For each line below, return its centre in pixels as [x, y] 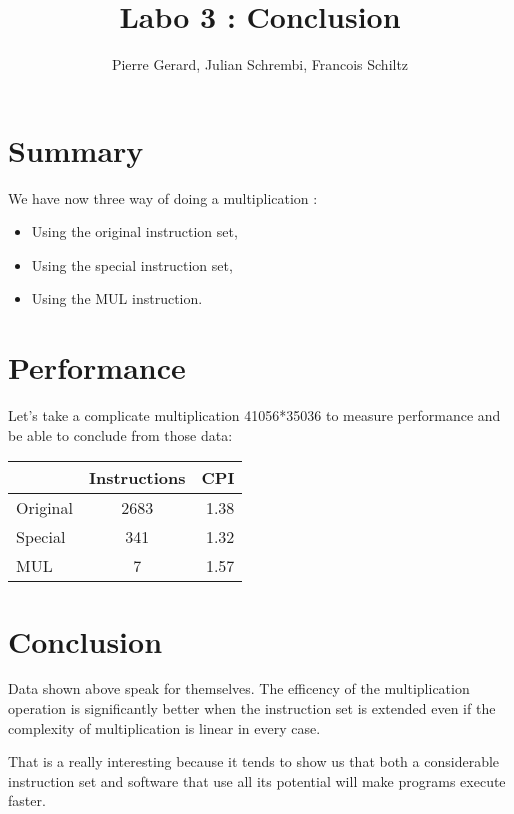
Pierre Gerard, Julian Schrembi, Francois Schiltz [260, 64]
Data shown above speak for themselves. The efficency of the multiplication [239, 688]
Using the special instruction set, [132, 264]
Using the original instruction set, [134, 231]
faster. [27, 800]
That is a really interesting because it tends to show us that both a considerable [254, 761]
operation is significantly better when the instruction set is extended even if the [252, 708]
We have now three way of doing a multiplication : [163, 197]
